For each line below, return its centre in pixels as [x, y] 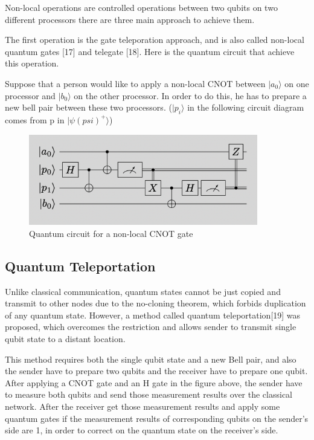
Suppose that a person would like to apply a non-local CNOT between [135, 83]
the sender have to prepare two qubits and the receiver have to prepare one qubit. [156, 371]
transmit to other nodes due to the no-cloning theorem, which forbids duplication [155, 303]
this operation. [32, 63]
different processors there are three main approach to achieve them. [130, 19]
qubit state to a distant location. [65, 339]
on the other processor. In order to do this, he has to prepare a [190, 95]
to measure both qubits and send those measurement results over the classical [149, 394]
